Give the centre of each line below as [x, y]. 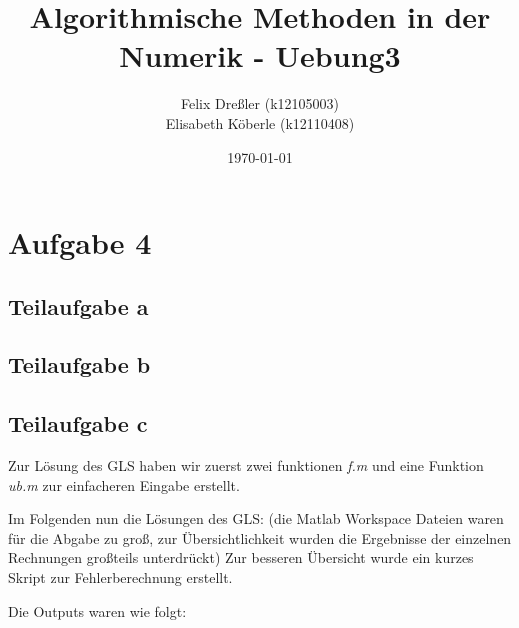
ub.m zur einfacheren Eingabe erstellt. [124, 484]
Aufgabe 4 [80, 242]
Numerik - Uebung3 [260, 55]
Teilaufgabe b [79, 364]
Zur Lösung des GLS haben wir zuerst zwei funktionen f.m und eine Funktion [246, 465]
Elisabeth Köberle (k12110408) [260, 122]
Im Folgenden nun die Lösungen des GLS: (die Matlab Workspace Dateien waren [256, 518]
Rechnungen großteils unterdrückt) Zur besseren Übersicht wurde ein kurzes [241, 557]
